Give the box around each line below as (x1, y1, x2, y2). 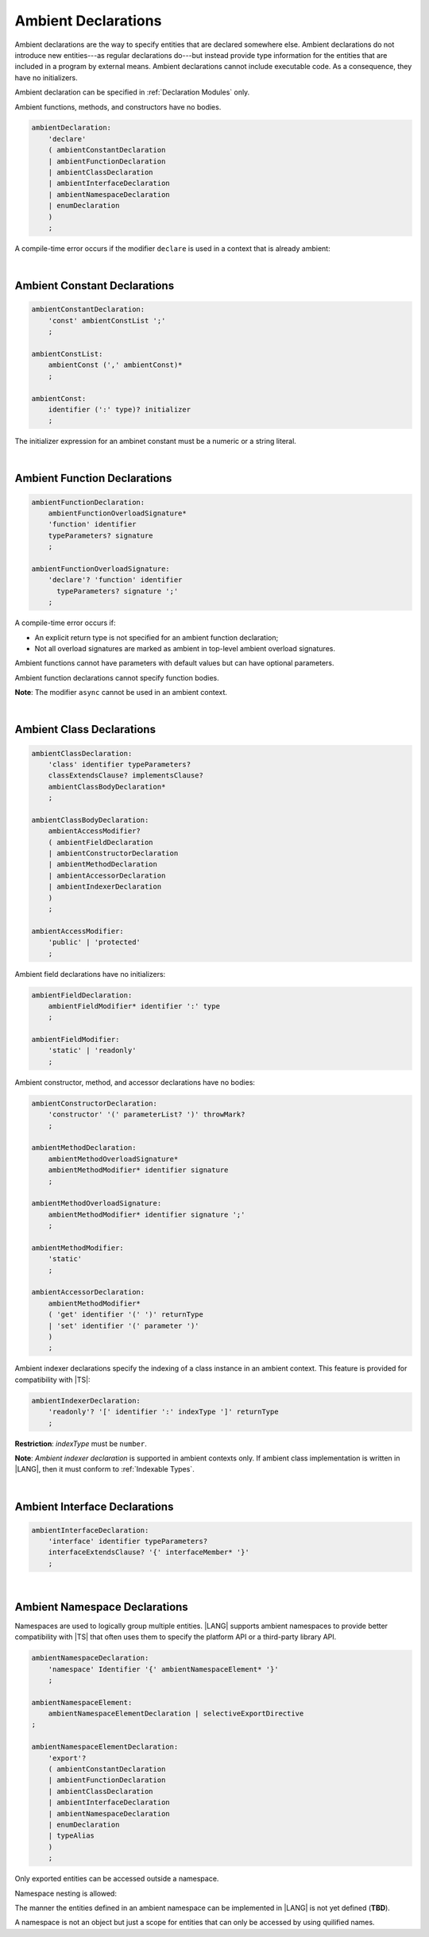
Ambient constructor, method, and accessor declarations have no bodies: (14, 1077, 256, 1087)
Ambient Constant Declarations (14, 279, 175, 293)
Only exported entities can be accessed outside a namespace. (14, 1874, 219, 1884)
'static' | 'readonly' (48, 1046, 137, 1055)
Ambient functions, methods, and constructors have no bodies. (14, 102, 222, 111)
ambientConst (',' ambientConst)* (48, 361, 183, 369)
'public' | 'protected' (48, 938, 141, 947)
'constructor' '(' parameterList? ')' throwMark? (48, 1110, 245, 1119)
